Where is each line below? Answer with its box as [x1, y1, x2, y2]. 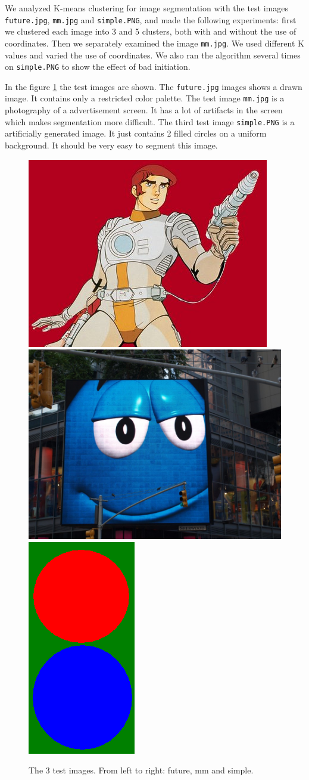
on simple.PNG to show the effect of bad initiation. [5, 60, 191, 73]
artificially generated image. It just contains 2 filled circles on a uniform [5, 127, 267, 140]
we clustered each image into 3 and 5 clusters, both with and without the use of [5, 25, 296, 38]
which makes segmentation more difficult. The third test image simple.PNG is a [5, 115, 295, 128]
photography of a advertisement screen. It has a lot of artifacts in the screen [5, 104, 283, 116]
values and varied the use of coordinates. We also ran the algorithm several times [5, 48, 301, 61]
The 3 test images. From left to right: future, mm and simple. [29, 764, 254, 776]
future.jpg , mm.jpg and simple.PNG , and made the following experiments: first [5, 13, 296, 26]
